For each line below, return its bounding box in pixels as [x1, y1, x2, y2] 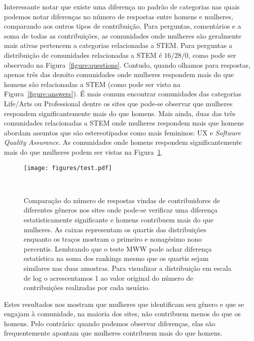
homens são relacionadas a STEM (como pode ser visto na [4, 79, 181, 89]
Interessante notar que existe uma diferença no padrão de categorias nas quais [4, 1, 240, 11]
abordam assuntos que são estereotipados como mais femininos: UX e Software [4, 127, 241, 137]
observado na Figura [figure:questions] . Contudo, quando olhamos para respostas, [4, 59, 251, 70]
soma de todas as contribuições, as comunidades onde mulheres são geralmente [4, 30, 242, 41]
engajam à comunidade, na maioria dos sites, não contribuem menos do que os [4, 308, 241, 319]
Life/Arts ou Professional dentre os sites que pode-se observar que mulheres [4, 98, 233, 108]
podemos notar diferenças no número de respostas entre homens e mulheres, [4, 11, 233, 21]
